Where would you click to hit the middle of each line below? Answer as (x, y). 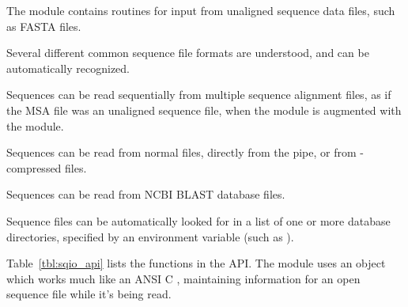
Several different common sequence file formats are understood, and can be (188, 53)
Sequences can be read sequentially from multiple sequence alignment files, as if (199, 95)
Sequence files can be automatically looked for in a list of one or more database (198, 220)
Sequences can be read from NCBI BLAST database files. (146, 194)
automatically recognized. (68, 68)
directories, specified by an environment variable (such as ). (150, 236)
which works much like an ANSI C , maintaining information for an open (183, 278)
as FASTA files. (44, 26)
